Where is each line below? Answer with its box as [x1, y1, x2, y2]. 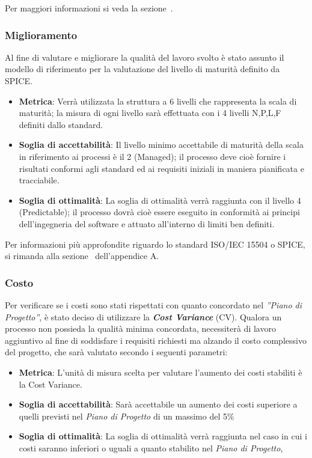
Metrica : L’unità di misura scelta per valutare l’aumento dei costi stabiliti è [19, 365, 302, 378]
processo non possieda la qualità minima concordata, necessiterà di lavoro [5, 322, 276, 335]
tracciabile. [19, 174, 60, 186]
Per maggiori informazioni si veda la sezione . [5, 2, 173, 14]
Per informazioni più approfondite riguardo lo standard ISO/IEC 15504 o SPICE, [5, 237, 305, 250]
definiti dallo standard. [19, 118, 103, 130]
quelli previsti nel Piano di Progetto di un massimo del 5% [19, 409, 234, 422]
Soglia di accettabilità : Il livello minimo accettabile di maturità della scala [19, 138, 304, 151]
